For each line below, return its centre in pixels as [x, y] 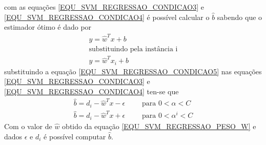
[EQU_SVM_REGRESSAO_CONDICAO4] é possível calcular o [107, 17]
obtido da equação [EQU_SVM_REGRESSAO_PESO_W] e [159, 126]
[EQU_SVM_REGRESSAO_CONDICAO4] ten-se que [91, 91]
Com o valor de [28, 126]
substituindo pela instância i [133, 49]
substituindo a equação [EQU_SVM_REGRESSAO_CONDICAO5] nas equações [133, 71]
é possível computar [75, 136]
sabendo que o [240, 17]
